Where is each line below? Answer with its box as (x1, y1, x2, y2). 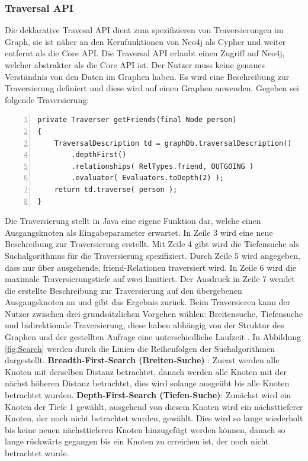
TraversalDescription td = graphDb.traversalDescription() (54, 139, 292, 148)
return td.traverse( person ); (54, 185, 178, 194)
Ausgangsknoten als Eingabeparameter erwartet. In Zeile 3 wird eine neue (5, 226, 273, 238)
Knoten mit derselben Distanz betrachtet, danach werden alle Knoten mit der (5, 365, 287, 377)
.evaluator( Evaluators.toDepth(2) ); (71, 174, 224, 183)
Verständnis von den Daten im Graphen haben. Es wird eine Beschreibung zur (5, 70, 290, 82)
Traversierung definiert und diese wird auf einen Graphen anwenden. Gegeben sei (5, 82, 299, 94)
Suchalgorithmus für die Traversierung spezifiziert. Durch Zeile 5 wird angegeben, (5, 249, 300, 261)
